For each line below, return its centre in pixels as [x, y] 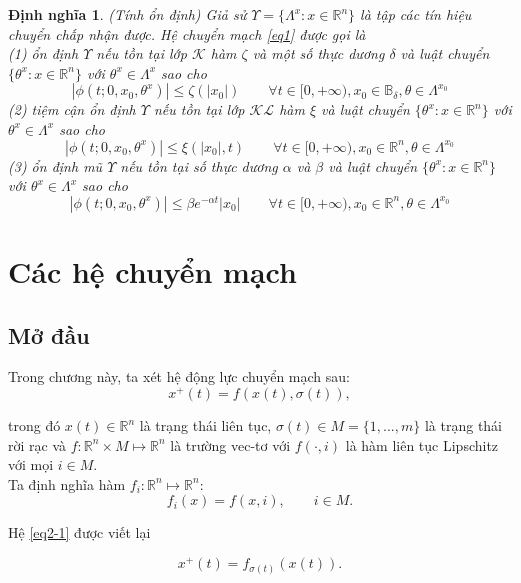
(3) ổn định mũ [55, 165]
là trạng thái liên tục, [205, 425]
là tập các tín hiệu [416, 14]
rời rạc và [37, 444]
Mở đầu [49, 334]
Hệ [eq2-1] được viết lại [79, 532]
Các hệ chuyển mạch [152, 271]
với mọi [31, 464]
